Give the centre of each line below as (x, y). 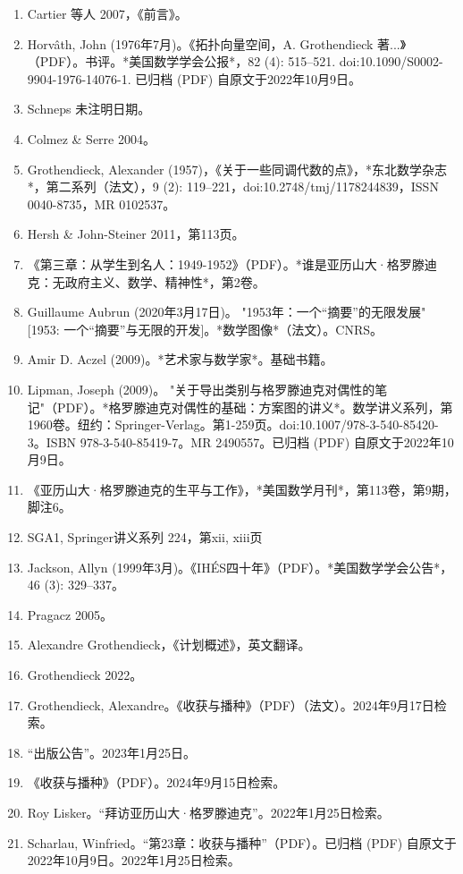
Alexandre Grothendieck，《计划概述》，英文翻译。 (169, 645)
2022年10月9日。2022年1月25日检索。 (134, 860)
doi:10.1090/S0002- (391, 61)
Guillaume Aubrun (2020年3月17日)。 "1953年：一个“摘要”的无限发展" (227, 312)
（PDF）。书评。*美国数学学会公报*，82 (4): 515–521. (181, 61)
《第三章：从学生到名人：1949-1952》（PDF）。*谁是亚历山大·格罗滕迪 (232, 263)
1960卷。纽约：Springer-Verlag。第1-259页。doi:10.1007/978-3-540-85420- (233, 424)
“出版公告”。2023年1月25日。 (112, 752)
